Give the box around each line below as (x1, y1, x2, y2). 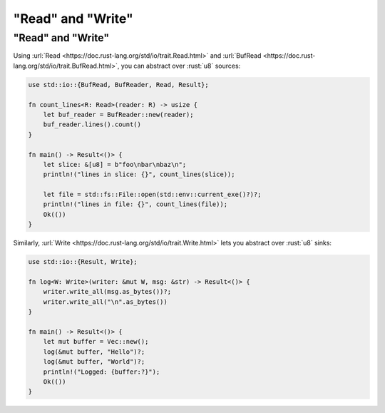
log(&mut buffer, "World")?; (43, 357, 145, 366)
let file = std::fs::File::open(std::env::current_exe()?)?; (43, 190, 262, 199)
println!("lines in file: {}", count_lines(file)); (43, 200, 228, 208)
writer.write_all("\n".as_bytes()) (43, 297, 168, 306)
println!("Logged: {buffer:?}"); (43, 367, 160, 376)
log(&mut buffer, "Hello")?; (43, 347, 145, 356)
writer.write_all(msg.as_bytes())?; (43, 287, 171, 296)
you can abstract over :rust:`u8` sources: (120, 61, 241, 70)
